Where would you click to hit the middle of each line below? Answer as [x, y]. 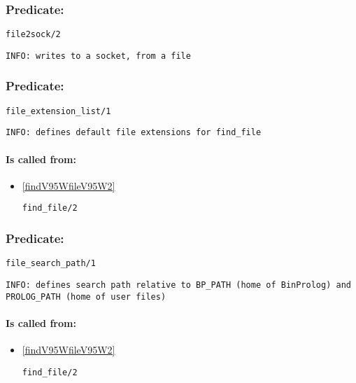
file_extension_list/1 [58, 111]
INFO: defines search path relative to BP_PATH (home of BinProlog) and [178, 285]
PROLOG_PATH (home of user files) [86, 297]
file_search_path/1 [51, 264]
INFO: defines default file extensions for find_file [134, 133]
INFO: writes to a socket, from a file [98, 56]
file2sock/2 [33, 35]
